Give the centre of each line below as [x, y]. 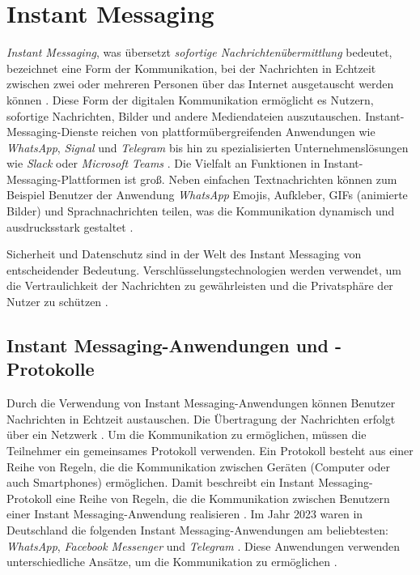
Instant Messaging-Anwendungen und [168, 345]
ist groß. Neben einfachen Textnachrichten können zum [261, 179]
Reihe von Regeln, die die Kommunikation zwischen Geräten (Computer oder [198, 466]
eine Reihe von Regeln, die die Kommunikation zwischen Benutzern [223, 498]
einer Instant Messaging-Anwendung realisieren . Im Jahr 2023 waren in [185, 514]
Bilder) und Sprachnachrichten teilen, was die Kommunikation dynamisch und [201, 211]
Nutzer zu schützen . [57, 302]
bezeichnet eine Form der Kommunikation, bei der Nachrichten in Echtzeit [191, 68]
